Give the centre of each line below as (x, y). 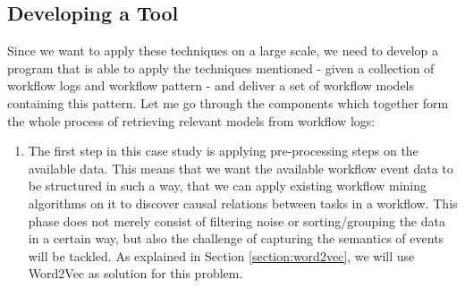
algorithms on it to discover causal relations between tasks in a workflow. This (243, 203)
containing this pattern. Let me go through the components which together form (228, 102)
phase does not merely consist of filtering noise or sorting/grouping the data (237, 220)
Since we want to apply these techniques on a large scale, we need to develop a (223, 51)
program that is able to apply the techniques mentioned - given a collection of (221, 68)
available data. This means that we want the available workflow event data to (241, 168)
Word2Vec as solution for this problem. (135, 273)
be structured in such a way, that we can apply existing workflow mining (228, 186)
